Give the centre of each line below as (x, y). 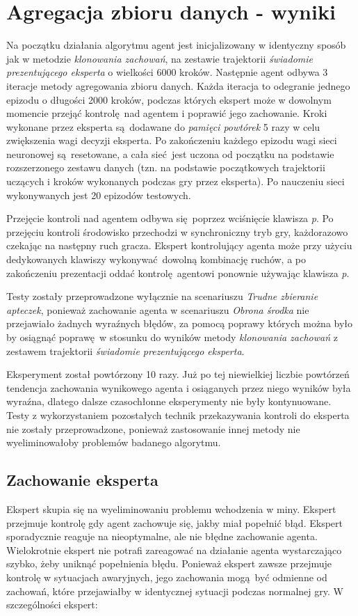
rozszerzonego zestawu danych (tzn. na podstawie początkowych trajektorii (166, 167)
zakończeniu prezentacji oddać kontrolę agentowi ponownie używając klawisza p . (178, 273)
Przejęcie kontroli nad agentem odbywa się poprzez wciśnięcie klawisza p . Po (170, 218)
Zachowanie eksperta (82, 480)
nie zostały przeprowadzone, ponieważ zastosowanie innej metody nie (153, 428)
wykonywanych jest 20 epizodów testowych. (99, 195)
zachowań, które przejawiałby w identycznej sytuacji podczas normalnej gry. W (175, 591)
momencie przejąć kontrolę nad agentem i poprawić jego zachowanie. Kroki (167, 113)
